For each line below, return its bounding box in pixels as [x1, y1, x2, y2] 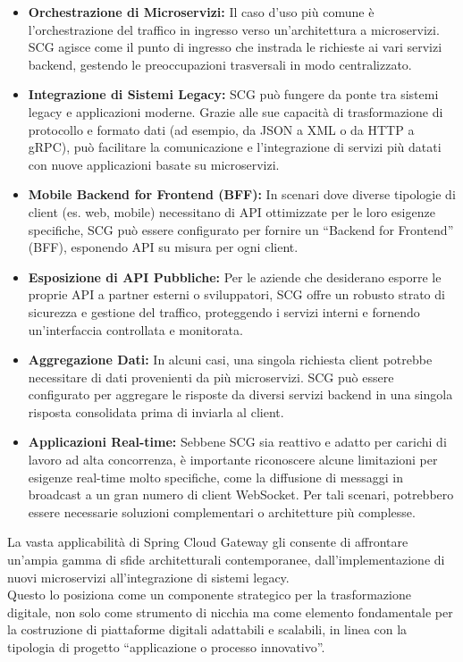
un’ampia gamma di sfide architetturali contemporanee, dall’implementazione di [7, 550, 445, 569]
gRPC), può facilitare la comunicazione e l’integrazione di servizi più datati [28, 138, 442, 156]
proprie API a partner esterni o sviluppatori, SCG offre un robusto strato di [28, 285, 445, 304]
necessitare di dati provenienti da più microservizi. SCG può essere [28, 367, 394, 386]
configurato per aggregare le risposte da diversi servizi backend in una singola [28, 385, 453, 404]
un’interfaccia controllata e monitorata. [28, 320, 243, 339]
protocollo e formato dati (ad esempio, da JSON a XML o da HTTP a [28, 120, 415, 138]
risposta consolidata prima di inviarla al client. [28, 402, 284, 421]
